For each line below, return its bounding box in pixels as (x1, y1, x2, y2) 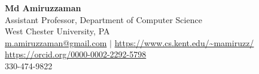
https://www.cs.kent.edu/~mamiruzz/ (114, 36, 254, 49)
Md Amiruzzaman (5, 2, 81, 14)
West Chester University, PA (5, 25, 110, 37)
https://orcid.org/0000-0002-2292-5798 (5, 48, 147, 60)
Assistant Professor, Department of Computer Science (5, 13, 202, 25)
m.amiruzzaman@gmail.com (5, 36, 107, 49)
